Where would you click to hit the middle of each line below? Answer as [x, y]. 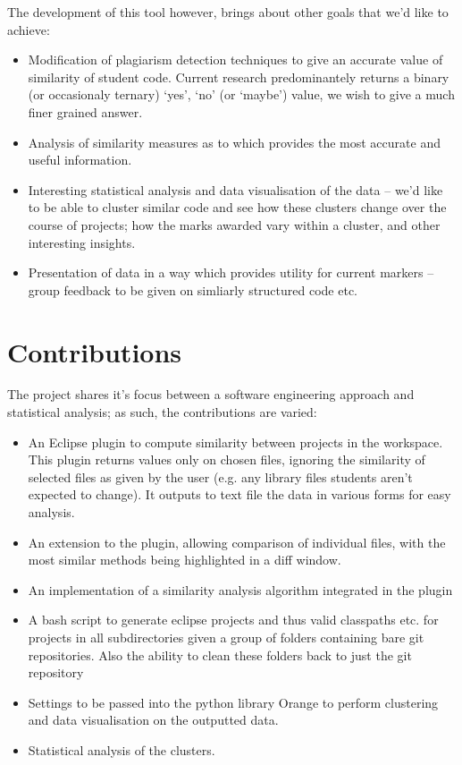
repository [56, 672]
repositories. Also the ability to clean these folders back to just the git [220, 654]
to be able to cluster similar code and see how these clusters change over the [237, 207]
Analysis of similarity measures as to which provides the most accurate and [234, 142]
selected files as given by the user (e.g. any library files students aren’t [220, 476]
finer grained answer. [85, 111]
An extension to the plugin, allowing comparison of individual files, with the [237, 542]
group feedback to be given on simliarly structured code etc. [193, 289]
